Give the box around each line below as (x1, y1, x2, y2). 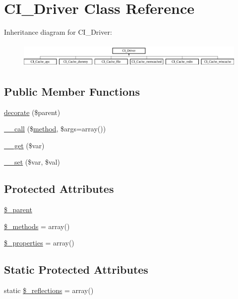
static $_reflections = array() (4, 285, 94, 296)
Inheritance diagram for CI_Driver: (4, 27, 112, 37)
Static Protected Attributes (4, 262, 148, 277)
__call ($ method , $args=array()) (4, 123, 106, 134)
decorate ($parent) (4, 107, 60, 117)
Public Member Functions (4, 83, 140, 99)
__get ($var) (4, 140, 45, 150)
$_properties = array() (4, 238, 74, 248)
